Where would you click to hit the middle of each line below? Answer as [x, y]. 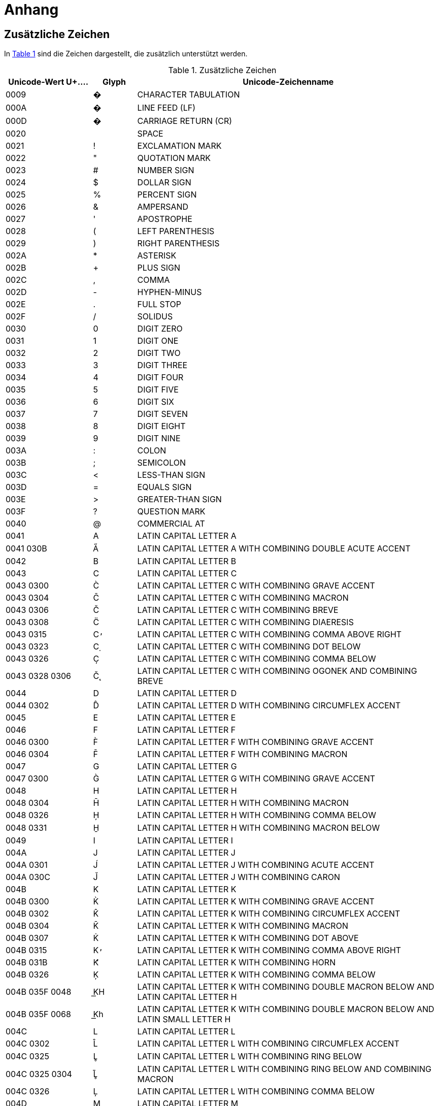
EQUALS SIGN [164, 487]
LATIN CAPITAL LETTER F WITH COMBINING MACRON [242, 754]
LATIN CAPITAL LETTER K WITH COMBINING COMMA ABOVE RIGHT [269, 950]
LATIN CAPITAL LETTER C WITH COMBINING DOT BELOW [249, 647]
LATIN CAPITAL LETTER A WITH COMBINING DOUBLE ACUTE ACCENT [274, 549]
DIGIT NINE [159, 438]
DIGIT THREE [162, 365]
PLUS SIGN [159, 268]
